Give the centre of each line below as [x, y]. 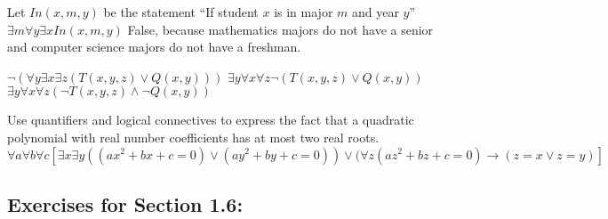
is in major [304, 12]
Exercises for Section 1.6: [125, 203]
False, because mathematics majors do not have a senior [280, 29]
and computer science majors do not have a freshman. [154, 47]
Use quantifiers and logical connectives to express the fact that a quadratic [211, 120]
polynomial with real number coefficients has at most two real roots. [193, 137]
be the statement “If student [181, 12]
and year [376, 12]
